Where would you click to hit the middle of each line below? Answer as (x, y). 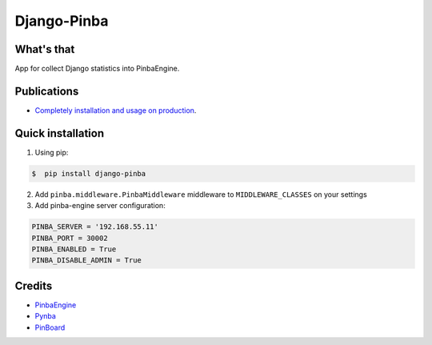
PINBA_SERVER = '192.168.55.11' (95, 227)
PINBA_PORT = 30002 (70, 238)
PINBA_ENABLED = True (74, 249)
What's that (45, 49)
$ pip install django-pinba (89, 173)
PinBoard (50, 327)
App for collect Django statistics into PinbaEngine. (97, 69)
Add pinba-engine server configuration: (100, 206)
